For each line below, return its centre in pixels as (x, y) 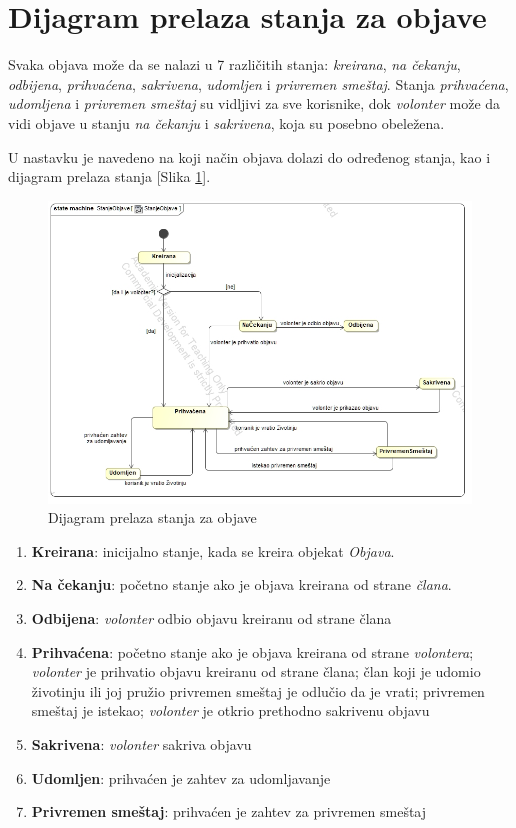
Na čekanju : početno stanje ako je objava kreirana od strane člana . (241, 584)
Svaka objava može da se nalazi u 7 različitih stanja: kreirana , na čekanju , (234, 64)
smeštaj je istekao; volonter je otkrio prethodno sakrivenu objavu (230, 710)
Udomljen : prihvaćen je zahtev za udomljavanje (181, 777)
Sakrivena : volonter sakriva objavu (141, 743)
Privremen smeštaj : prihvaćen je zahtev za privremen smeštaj (229, 811)
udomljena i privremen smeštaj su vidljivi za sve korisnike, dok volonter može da (254, 103)
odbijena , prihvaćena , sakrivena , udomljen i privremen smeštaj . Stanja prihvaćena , (258, 83)
